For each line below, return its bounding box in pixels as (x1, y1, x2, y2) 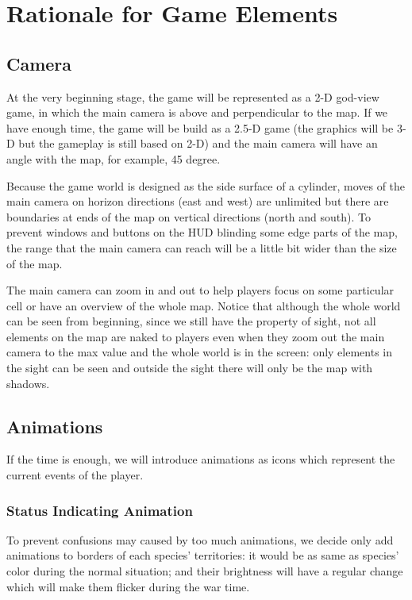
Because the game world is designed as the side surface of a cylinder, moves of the (6, 177, 406, 194)
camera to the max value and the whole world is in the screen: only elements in (6, 344, 393, 360)
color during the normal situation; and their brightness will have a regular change (6, 563, 403, 579)
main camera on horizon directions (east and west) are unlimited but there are (6, 193, 389, 210)
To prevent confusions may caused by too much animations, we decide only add (6, 531, 394, 548)
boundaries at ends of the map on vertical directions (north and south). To (6, 208, 372, 225)
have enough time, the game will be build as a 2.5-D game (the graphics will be (6, 119, 394, 136)
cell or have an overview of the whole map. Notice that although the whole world (6, 297, 401, 313)
